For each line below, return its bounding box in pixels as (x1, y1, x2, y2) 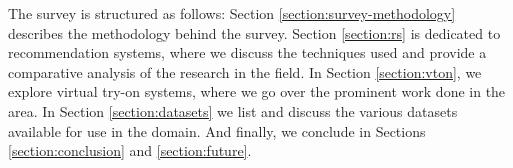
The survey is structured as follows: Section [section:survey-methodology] (8, 3, 456, 23)
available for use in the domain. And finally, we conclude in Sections (8, 120, 426, 141)
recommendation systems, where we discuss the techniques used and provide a (8, 42, 487, 63)
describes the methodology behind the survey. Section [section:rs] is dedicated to (8, 22, 501, 43)
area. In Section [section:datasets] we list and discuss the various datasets (8, 100, 458, 121)
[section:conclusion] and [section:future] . (8, 140, 252, 161)
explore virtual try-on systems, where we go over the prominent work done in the (8, 81, 506, 102)
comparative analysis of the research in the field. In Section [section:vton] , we (8, 61, 482, 82)
